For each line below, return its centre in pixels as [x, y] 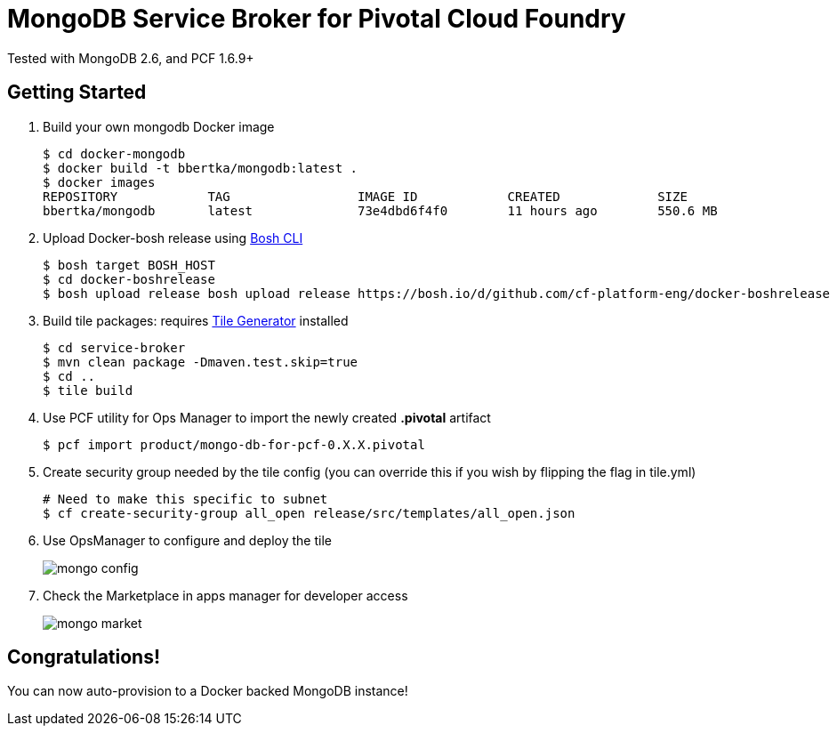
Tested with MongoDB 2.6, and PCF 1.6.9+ [131, 58]
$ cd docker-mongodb [114, 153]
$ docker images [99, 182]
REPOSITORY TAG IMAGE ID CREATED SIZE [365, 196]
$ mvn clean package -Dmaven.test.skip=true [201, 362]
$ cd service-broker [114, 347]
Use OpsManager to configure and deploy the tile [187, 540]
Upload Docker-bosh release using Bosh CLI [173, 238]
